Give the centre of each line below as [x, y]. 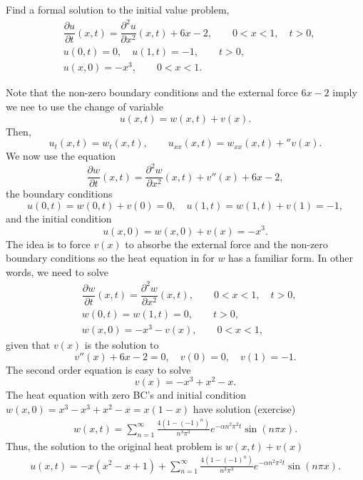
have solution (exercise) [244, 408]
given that [28, 345]
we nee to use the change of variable [85, 106]
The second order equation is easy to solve [98, 369]
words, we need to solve [57, 271]
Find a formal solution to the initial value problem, [118, 9]
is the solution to [122, 345]
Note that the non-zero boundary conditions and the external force [152, 92]
